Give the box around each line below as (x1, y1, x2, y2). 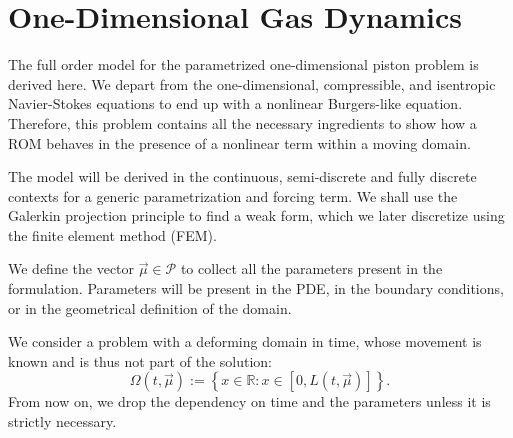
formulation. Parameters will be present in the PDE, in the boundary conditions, (8, 278, 504, 299)
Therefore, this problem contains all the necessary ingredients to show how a (8, 112, 477, 133)
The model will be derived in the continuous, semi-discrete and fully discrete (8, 166, 477, 187)
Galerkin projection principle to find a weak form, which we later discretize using (8, 205, 505, 226)
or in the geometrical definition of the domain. (8, 297, 292, 318)
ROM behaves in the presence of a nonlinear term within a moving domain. (8, 132, 471, 153)
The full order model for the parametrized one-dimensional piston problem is (8, 54, 479, 75)
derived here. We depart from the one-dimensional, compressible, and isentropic (8, 73, 496, 94)
